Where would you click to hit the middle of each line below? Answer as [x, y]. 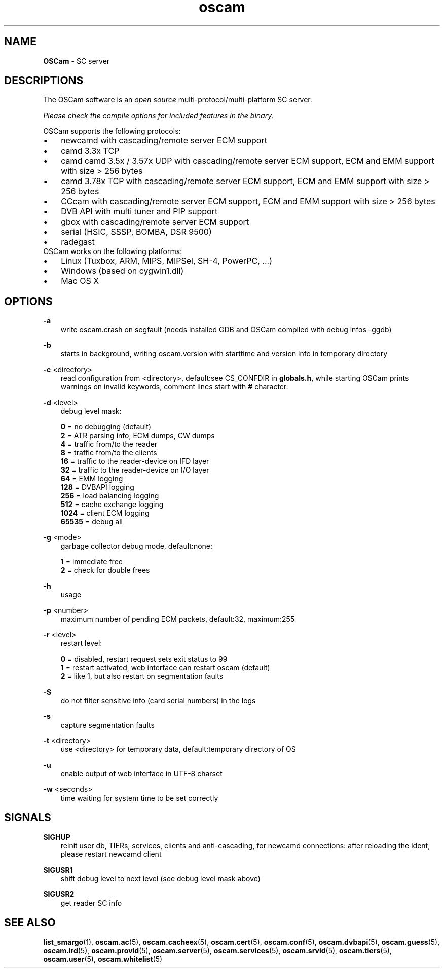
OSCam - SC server [77, 61]
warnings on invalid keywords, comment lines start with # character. [174, 387]
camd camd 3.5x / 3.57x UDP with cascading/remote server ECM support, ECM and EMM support [248, 161]
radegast [78, 242]
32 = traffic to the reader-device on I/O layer [135, 470]
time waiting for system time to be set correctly [139, 798]
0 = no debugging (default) [106, 427]
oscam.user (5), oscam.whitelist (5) [103, 959]
